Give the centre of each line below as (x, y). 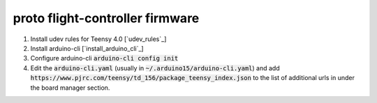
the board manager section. (70, 88)
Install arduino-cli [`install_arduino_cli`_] (87, 48)
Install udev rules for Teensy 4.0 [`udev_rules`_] (98, 39)
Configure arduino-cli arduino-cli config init (104, 58)
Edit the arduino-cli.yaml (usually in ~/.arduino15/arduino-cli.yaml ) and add (155, 68)
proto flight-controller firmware (106, 18)
